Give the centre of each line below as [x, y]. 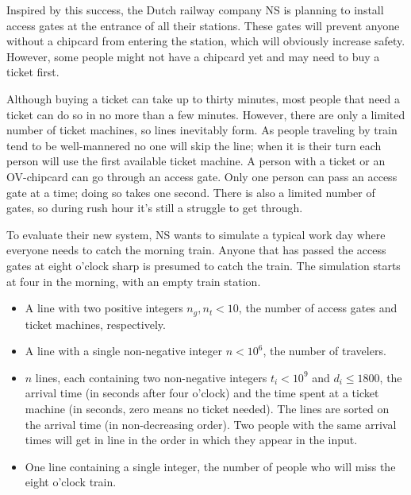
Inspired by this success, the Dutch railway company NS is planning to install [195, 10]
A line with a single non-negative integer [124, 351]
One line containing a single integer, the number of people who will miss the [210, 466]
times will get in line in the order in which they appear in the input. [191, 440]
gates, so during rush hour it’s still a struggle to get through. [155, 208]
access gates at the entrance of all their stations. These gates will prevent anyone [203, 25]
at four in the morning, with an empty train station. [134, 281]
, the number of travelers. [325, 351]
